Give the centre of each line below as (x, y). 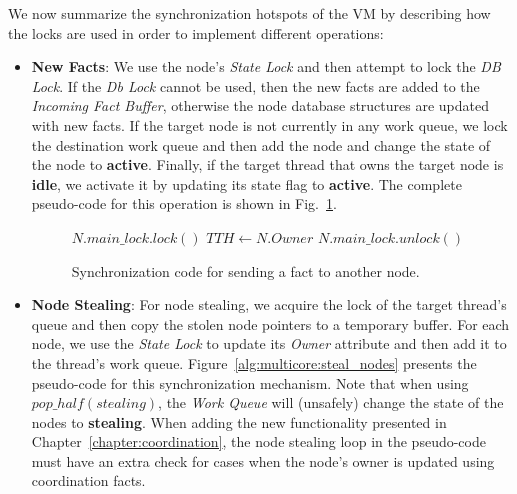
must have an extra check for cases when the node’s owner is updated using (263, 460)
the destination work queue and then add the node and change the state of (261, 144)
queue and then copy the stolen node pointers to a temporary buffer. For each (270, 323)
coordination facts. (88, 480)
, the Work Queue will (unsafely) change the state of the (331, 402)
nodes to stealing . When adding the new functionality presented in (239, 421)
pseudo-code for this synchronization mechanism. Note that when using (250, 382)
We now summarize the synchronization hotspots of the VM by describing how (249, 13)
